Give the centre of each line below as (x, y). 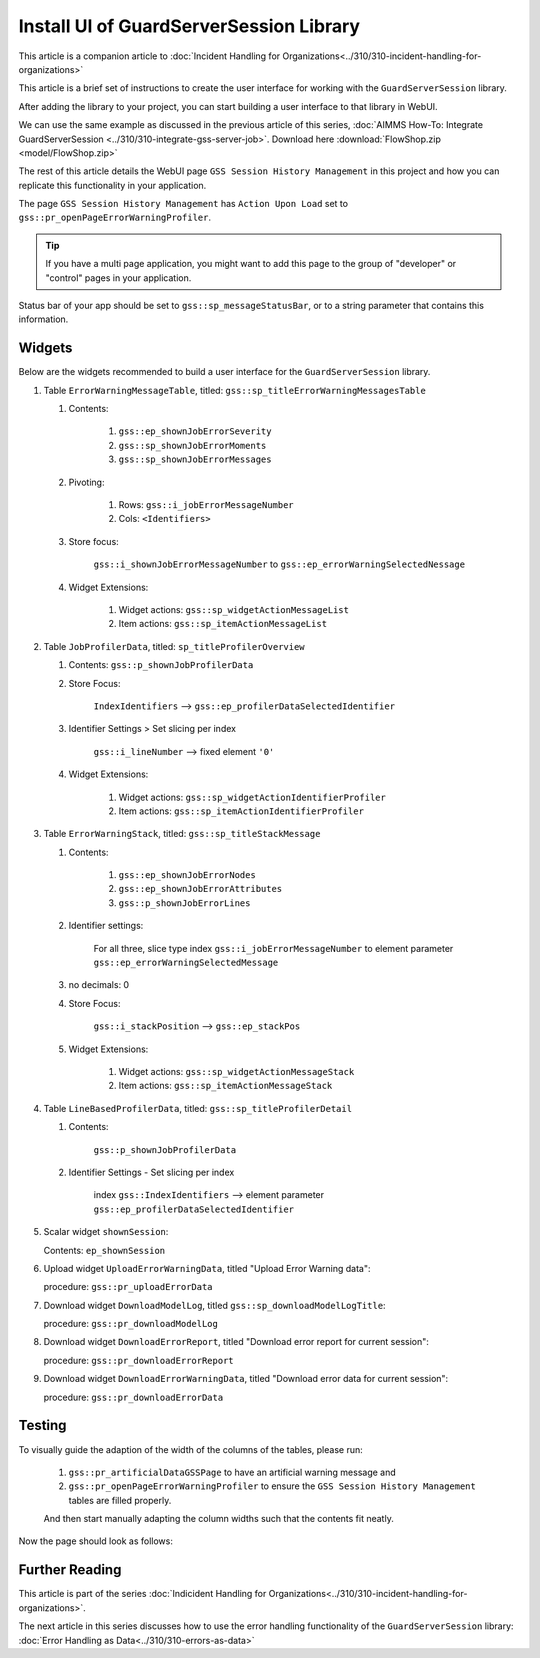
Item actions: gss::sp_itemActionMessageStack (225, 1086)
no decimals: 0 (99, 985)
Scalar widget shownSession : (106, 1232)
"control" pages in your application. (118, 277)
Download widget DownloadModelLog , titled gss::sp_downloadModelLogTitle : (214, 1305)
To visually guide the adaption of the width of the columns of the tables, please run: (191, 1449)
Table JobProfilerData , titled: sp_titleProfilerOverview (174, 646)
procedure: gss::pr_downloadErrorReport (138, 1360)
